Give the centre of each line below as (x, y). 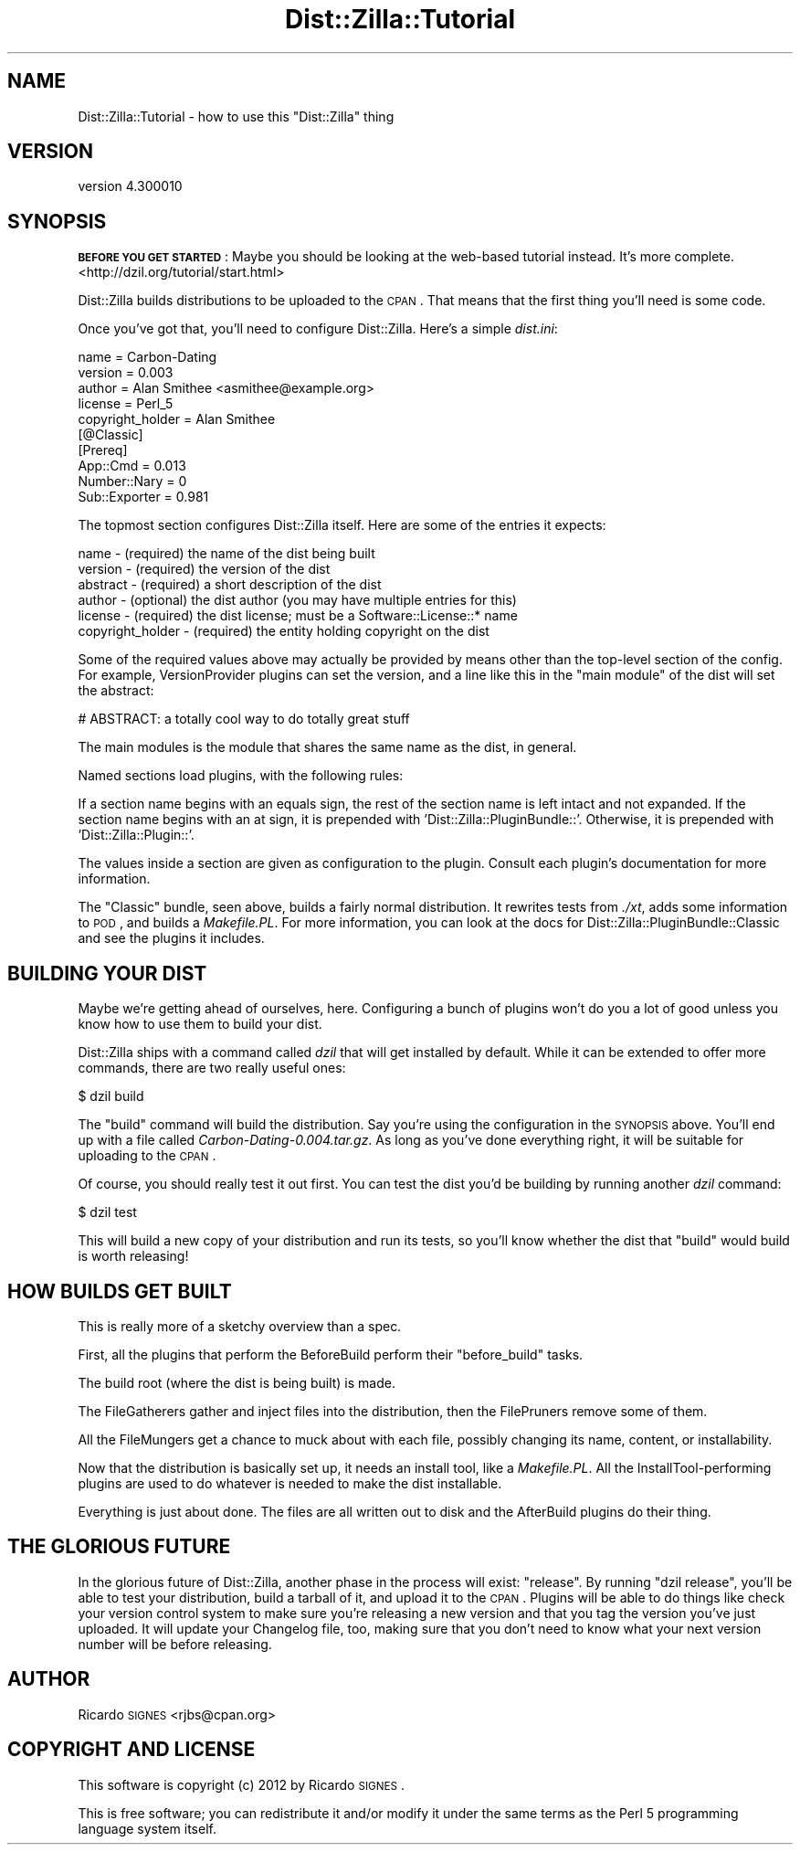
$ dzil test (107, 1212)
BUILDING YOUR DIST (107, 973)
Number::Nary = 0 (132, 482)
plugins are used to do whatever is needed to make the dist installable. (290, 1483)
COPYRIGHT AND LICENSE (132, 1750)
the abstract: (116, 691)
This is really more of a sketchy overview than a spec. (240, 1326)
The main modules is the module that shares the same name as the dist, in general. (327, 747)
